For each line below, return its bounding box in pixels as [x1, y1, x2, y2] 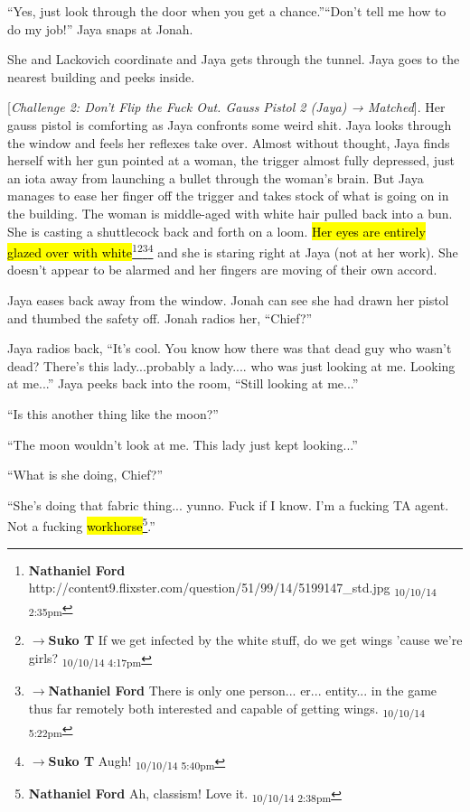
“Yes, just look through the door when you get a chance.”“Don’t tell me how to [7, 2, 446, 20]
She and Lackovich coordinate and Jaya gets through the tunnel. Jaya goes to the [7, 50, 460, 69]
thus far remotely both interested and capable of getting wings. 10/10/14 [28, 698, 426, 720]
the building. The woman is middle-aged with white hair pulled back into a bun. [7, 203, 453, 222]
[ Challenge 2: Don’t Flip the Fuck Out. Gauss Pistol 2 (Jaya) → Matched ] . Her [7, 98, 446, 117]
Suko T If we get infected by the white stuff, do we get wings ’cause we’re [48, 630, 463, 649]
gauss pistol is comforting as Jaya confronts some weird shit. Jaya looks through [7, 115, 452, 134]
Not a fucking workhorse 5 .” [7, 514, 155, 535]
